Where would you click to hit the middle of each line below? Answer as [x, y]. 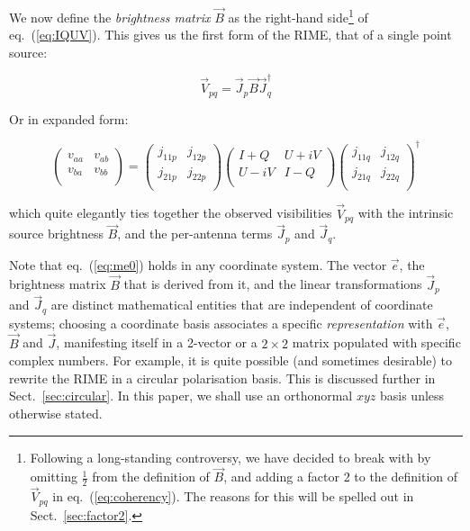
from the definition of [151, 477]
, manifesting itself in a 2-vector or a [157, 342]
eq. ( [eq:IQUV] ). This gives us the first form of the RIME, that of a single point [230, 35]
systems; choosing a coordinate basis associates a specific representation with [221, 323]
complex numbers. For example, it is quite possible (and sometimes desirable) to [230, 360]
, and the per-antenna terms [195, 234]
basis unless [412, 396]
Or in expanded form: [69, 118]
